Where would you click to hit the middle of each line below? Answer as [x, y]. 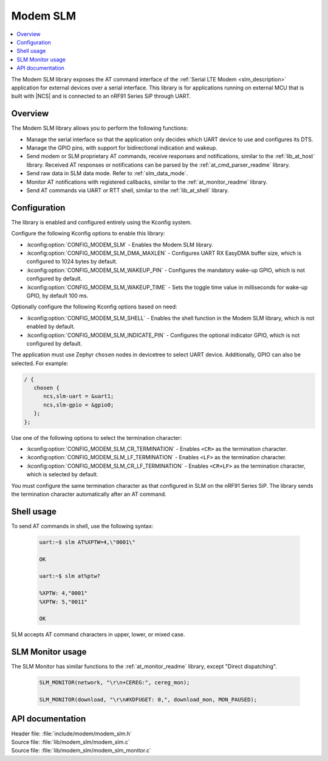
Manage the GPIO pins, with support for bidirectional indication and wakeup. [122, 148]
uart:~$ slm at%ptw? [70, 576]
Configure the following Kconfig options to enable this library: [88, 234]
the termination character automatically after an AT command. [89, 494]
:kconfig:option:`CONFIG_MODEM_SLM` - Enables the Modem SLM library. [120, 245]
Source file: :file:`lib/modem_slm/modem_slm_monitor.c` [81, 751]
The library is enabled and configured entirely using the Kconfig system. [102, 222]
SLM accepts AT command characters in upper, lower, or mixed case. [98, 634]
